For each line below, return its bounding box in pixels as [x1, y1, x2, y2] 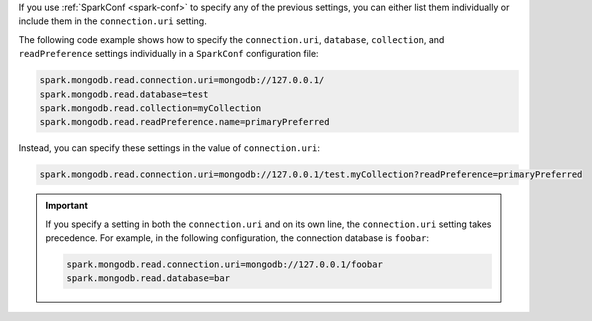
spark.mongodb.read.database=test [39, 88, 209, 100]
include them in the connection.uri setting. [18, 15, 207, 27]
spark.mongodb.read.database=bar [66, 273, 230, 284]
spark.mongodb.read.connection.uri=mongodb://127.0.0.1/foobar [66, 259, 384, 270]
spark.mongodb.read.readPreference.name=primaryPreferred [39, 116, 330, 128]
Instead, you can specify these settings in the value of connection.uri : [18, 142, 320, 154]
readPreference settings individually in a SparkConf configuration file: [18, 48, 319, 60]
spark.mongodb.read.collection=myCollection [39, 102, 262, 114]
